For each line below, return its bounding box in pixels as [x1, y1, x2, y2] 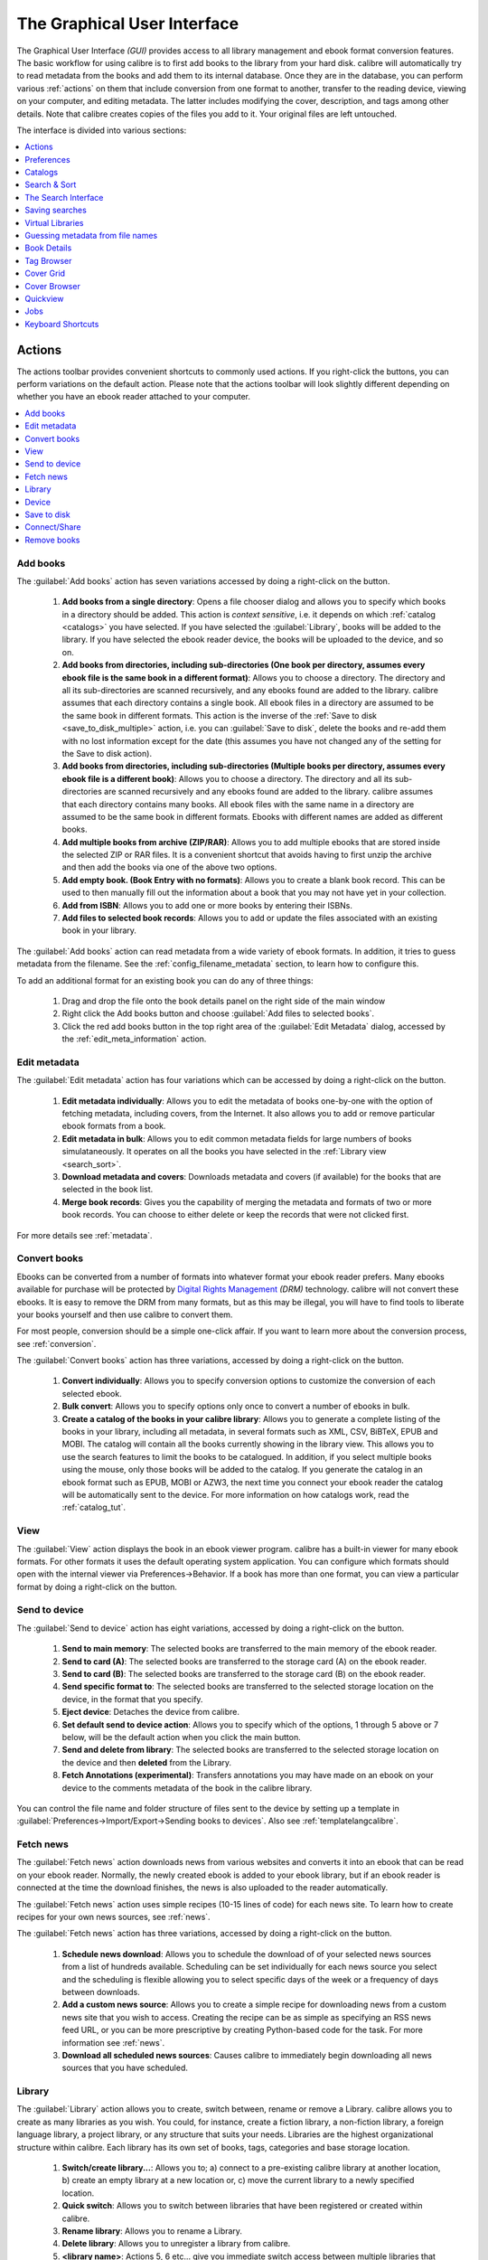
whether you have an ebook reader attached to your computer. [16, 391, 251, 402]
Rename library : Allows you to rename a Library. [61, 2225, 243, 2236]
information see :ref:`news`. [61, 2037, 165, 2048]
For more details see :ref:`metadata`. [16, 1229, 153, 1240]
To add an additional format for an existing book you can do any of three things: [16, 975, 314, 985]
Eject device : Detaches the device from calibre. [61, 1707, 239, 1718]
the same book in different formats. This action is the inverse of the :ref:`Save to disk [61, 710, 377, 720]
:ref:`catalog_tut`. [61, 1502, 127, 1513]
